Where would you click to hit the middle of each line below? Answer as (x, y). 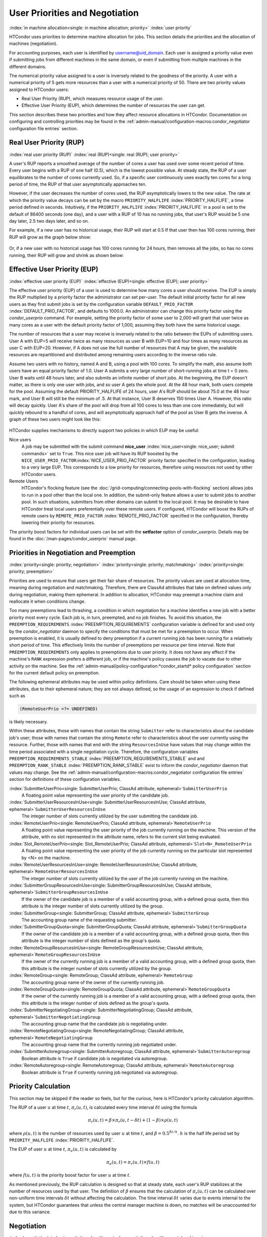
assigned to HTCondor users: (39, 90)
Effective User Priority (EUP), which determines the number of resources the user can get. (113, 105)
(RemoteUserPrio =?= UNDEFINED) (59, 709)
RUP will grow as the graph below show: (50, 237)
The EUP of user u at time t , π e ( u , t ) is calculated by (63, 1150)
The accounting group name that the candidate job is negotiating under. (95, 1024)
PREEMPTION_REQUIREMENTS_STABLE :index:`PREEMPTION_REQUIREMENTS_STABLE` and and (107, 759)
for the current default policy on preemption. (54, 672)
